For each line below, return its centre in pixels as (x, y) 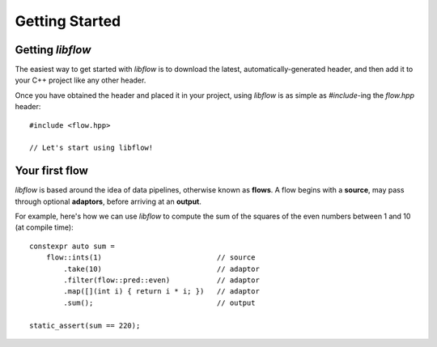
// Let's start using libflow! (91, 148)
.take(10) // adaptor (162, 269)
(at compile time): (44, 227)
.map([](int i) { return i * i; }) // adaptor (162, 292)
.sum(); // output (159, 303)
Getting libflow (53, 50)
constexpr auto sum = (72, 246)
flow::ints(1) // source (151, 258)
